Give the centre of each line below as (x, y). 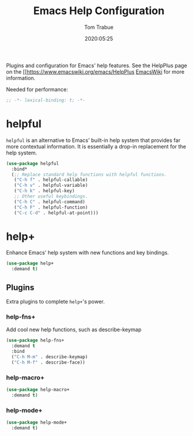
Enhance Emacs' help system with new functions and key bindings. (88, 253)
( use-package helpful (33, 163)
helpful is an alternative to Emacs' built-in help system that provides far (93, 140)
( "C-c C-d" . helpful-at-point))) (56, 213)
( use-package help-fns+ (35, 341)
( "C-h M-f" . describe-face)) (48, 362)
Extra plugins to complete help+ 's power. (55, 301)
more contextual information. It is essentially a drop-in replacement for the (96, 146)
